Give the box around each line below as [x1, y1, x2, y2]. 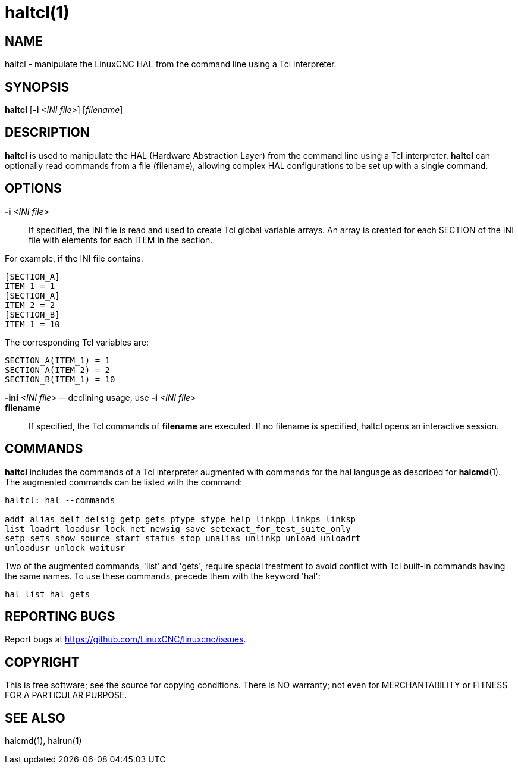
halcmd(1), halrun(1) [5, 736, 82, 746]
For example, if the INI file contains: [5, 253, 143, 263]
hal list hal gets [5, 589, 90, 599]
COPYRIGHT [5, 654, 80, 670]
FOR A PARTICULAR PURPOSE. [5, 690, 127, 701]
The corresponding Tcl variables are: [5, 337, 149, 347]
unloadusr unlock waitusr [5, 542, 125, 553]
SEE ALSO [5, 710, 65, 726]
